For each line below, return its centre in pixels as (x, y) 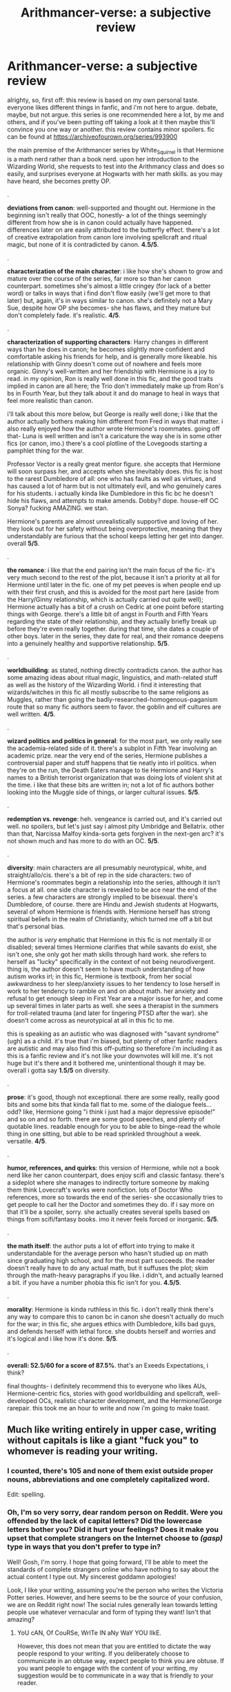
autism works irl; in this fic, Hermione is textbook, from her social (99, 976)
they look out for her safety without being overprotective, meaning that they (115, 529)
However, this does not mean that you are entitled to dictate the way (114, 1646)
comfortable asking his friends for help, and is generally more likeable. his (112, 356)
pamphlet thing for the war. (46, 451)
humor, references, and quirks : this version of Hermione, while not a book (113, 1168)
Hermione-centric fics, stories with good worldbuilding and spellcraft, (106, 1393)
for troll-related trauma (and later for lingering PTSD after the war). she (108, 1013)
